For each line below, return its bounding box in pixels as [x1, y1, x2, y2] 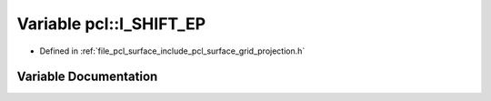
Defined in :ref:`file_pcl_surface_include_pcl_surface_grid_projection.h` [39, 45, 306, 56]
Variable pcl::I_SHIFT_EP [16, 14, 206, 34]
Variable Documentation [16, 69, 158, 85]
